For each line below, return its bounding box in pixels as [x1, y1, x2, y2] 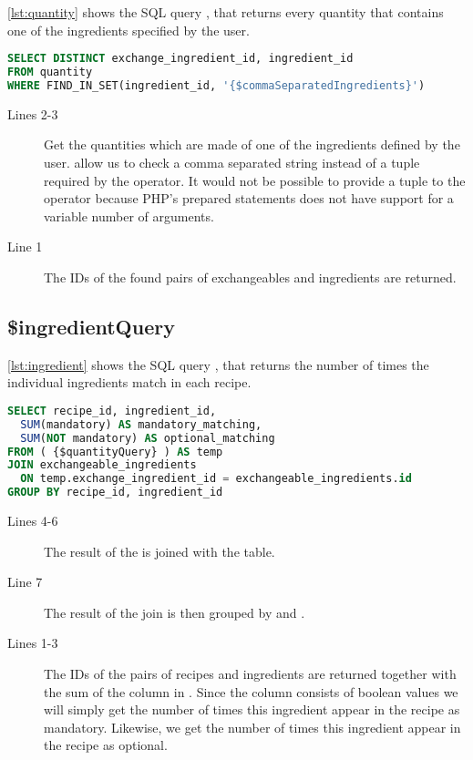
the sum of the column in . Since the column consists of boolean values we [44, 682, 458, 701]
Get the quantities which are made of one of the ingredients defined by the [44, 135, 460, 154]
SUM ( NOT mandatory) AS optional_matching [20, 431, 275, 445]
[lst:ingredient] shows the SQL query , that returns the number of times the [7, 354, 429, 374]
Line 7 [7, 572, 43, 591]
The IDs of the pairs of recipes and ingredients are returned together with [44, 664, 457, 683]
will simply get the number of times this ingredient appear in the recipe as [44, 700, 460, 719]
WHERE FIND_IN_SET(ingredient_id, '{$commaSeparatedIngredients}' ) [7, 78, 426, 92]
